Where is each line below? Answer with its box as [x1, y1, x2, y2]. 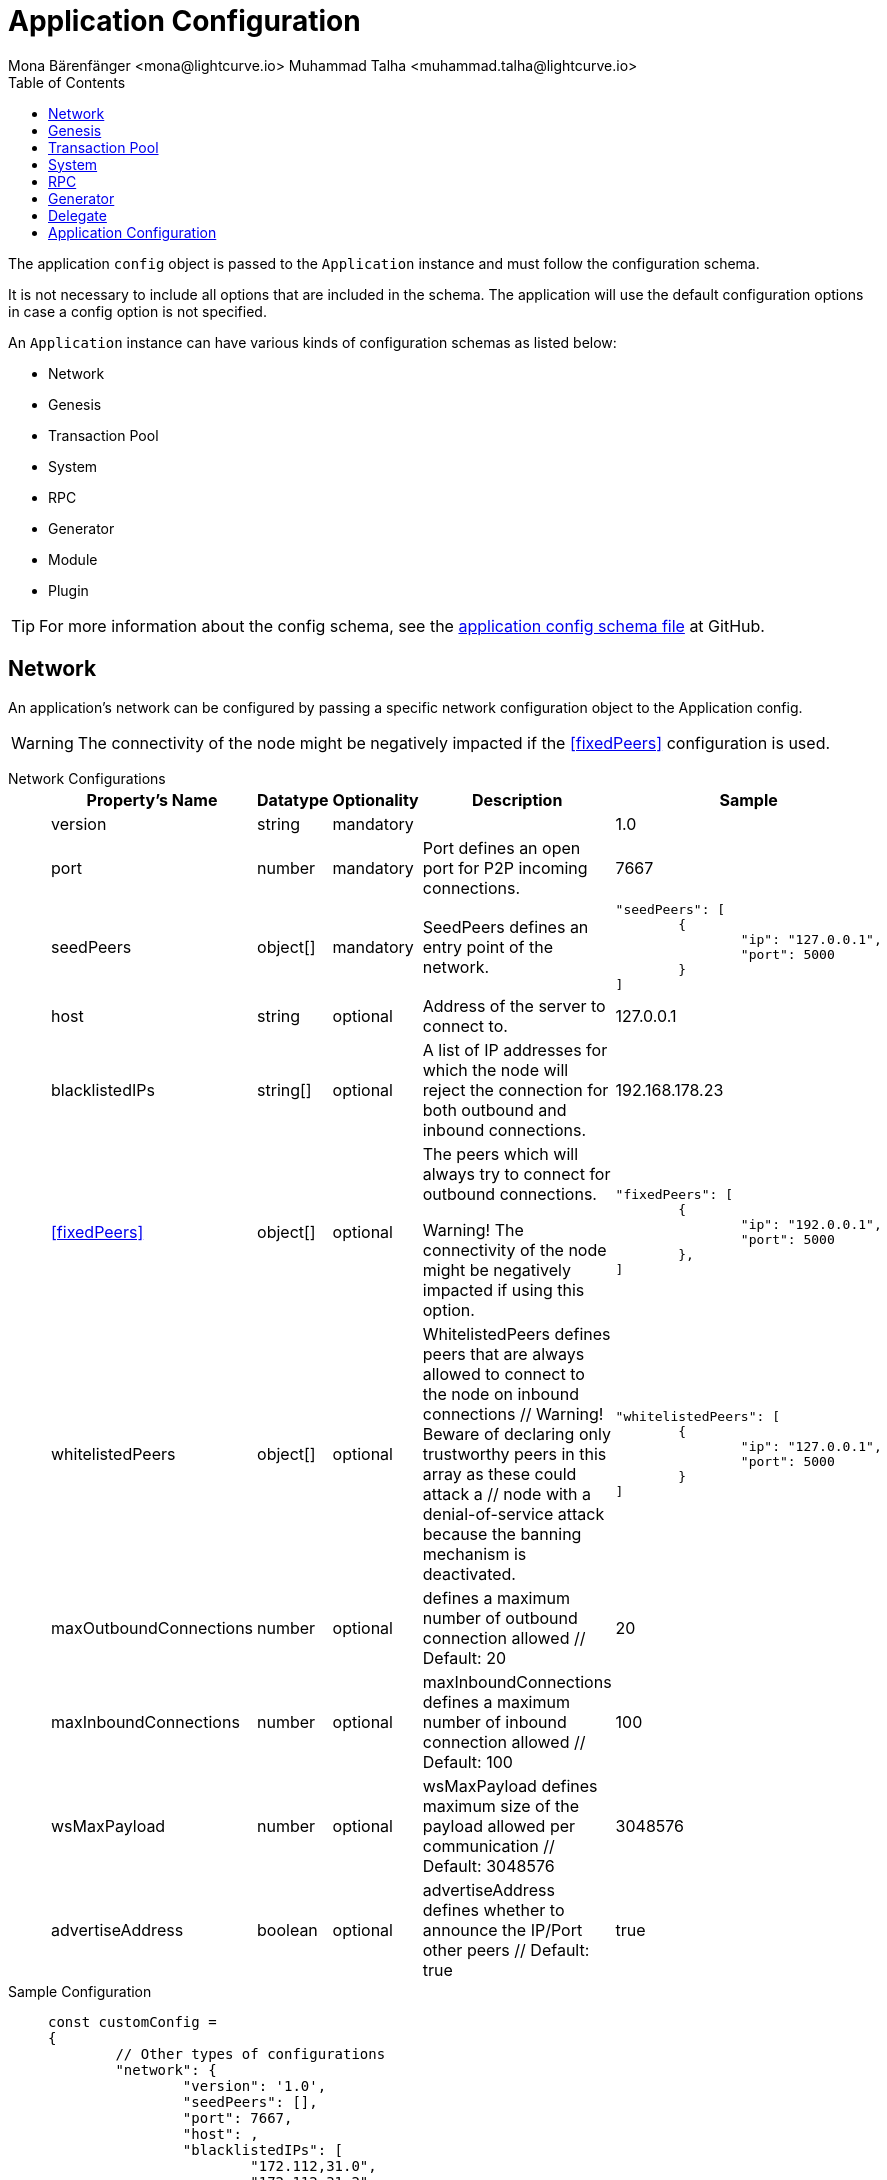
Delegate [48, 206, 107, 224]
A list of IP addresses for [422, 1039, 608, 1060]
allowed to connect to [422, 1363, 585, 1384]
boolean [257, 1919, 318, 1940]
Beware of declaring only [422, 1423, 611, 1444]
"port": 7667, [182, 2109, 293, 2126]
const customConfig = [48, 2013, 217, 2030]
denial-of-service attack [422, 1503, 605, 1524]
